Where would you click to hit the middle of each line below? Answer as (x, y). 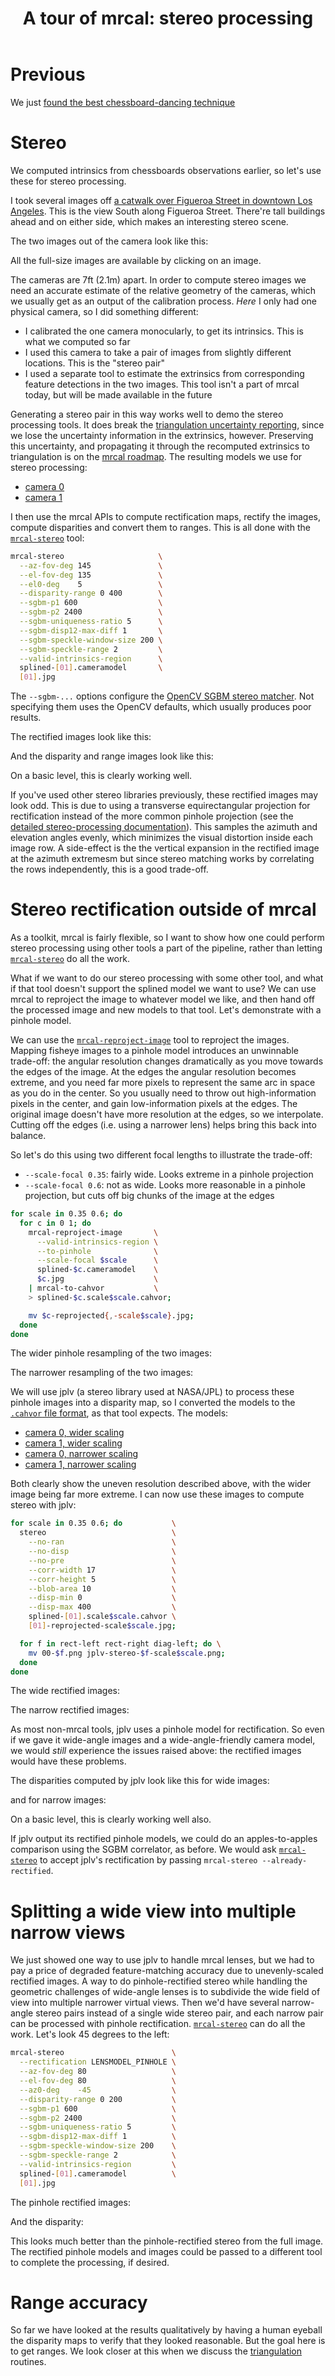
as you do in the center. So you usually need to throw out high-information (163, 1093)
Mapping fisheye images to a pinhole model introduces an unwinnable (154, 1051)
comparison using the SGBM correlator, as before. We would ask (143, 1849)
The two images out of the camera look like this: (109, 241)
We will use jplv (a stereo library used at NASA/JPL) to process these (152, 1392)
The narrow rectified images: (70, 1710)
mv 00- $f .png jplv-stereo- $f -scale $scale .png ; (127, 1653)
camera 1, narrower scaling (80, 1464)
